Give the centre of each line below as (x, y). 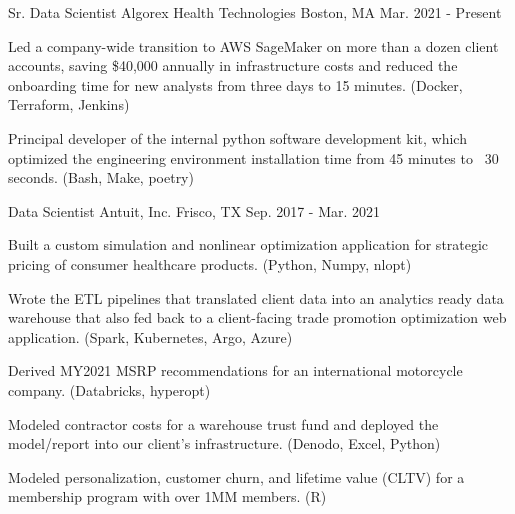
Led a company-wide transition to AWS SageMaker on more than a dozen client (253, 45)
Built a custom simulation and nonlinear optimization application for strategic (248, 244)
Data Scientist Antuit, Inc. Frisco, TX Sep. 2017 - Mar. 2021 (194, 210)
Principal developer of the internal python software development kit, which (237, 137)
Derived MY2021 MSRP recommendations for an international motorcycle (235, 370)
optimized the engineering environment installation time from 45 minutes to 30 (253, 157)
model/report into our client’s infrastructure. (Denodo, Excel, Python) (224, 443)
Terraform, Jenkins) (69, 104)
